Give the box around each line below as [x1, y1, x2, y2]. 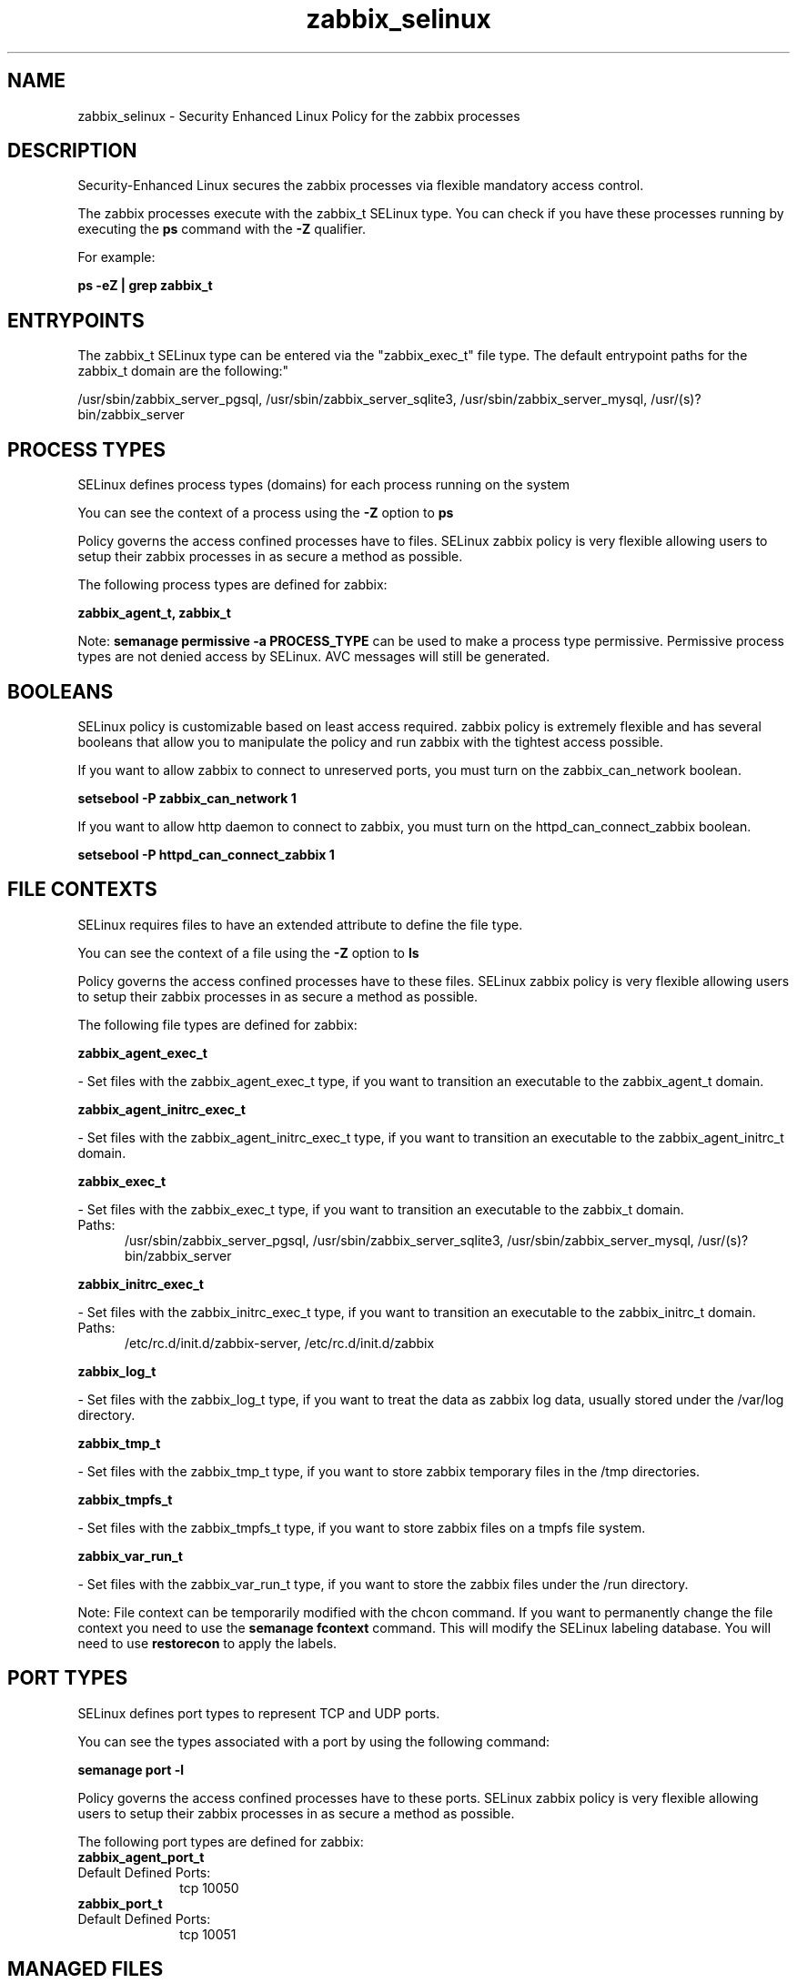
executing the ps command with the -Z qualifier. [77, 221, 366, 237]
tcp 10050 [179, 1879, 239, 1896]
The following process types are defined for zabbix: [77, 577, 388, 593]
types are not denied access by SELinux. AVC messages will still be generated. [77, 649, 550, 665]
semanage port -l [77, 1761, 184, 1777]
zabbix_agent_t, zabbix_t [77, 605, 231, 621]
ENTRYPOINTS [7, 308, 145, 332]
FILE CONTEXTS [7, 878, 157, 901]
